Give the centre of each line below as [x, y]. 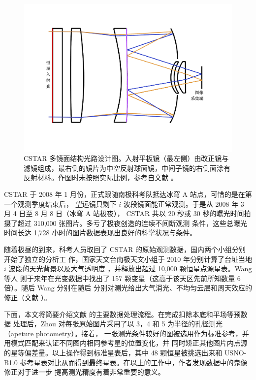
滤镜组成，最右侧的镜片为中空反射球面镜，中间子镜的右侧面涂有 [127, 168]
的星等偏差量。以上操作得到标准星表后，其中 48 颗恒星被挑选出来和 [113, 352]
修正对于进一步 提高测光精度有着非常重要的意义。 [84, 372]
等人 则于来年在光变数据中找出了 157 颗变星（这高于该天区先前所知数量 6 [122, 278]
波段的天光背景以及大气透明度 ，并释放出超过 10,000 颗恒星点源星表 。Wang [130, 269]
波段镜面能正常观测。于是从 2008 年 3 [184, 204]
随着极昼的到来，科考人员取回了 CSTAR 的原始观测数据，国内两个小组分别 [125, 249]
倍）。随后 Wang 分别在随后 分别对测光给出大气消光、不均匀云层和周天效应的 [128, 288]
